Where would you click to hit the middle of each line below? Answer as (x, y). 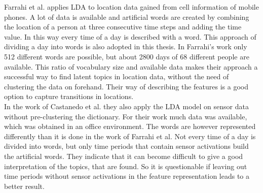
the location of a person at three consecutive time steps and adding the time (123, 27)
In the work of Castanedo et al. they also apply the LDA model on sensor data (126, 106)
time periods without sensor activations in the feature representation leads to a (127, 176)
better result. (24, 186)
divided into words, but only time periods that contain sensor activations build (126, 146)
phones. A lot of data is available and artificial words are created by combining (127, 17)
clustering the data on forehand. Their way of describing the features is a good (126, 86)
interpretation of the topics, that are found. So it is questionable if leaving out (126, 166)
